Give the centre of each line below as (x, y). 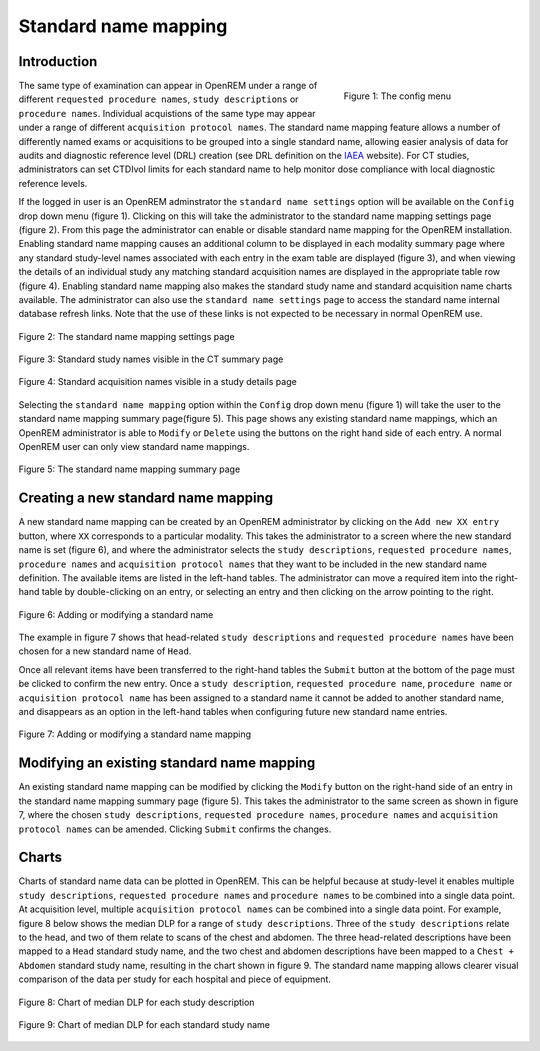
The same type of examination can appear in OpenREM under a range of (168, 86)
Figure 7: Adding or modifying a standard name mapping (135, 734)
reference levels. (53, 183)
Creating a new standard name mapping (146, 498)
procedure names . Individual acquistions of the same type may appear (167, 113)
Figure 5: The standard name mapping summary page (129, 469)
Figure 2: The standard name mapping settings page (126, 336)
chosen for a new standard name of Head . (105, 651)
